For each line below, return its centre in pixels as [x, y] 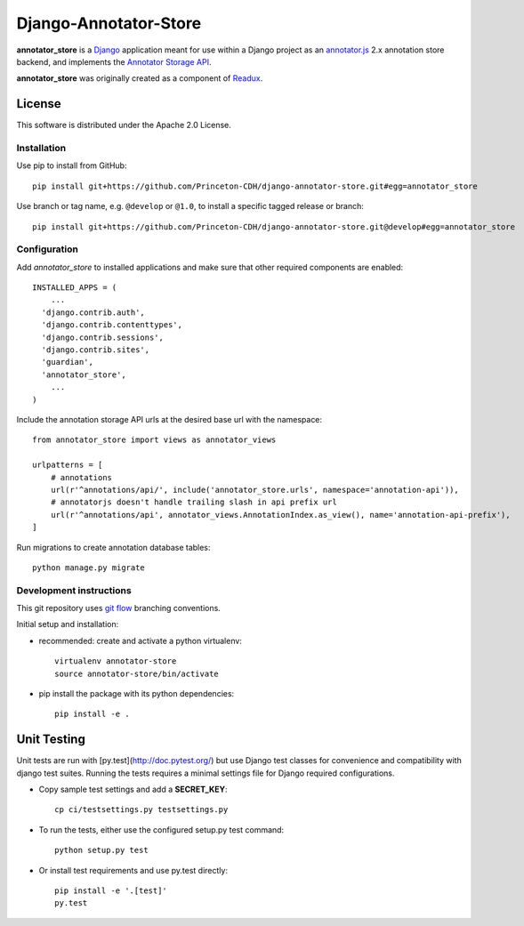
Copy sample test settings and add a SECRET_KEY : [133, 789]
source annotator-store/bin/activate [137, 673]
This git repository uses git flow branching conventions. [119, 608]
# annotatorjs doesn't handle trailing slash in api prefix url [193, 502]
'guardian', [67, 362]
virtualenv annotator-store [116, 661]
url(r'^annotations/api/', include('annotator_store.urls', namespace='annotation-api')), [255, 490]
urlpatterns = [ [68, 465]
